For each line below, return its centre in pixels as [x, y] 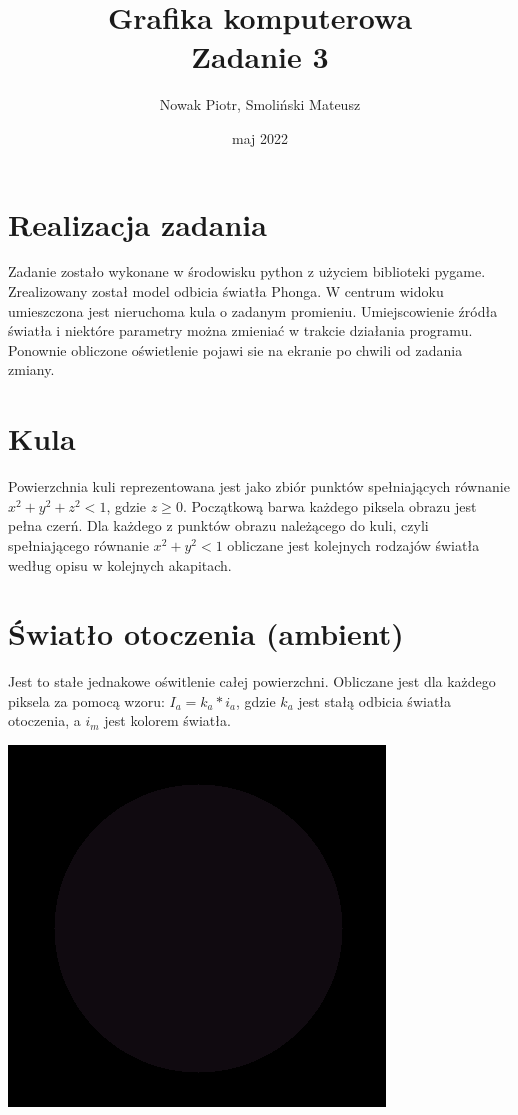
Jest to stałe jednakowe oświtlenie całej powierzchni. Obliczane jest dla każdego [252, 681]
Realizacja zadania [137, 223]
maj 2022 [260, 137]
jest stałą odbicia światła [375, 700]
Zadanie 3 [260, 56]
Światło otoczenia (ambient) [206, 633]
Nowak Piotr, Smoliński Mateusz [260, 104]
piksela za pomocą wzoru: [86, 700]
